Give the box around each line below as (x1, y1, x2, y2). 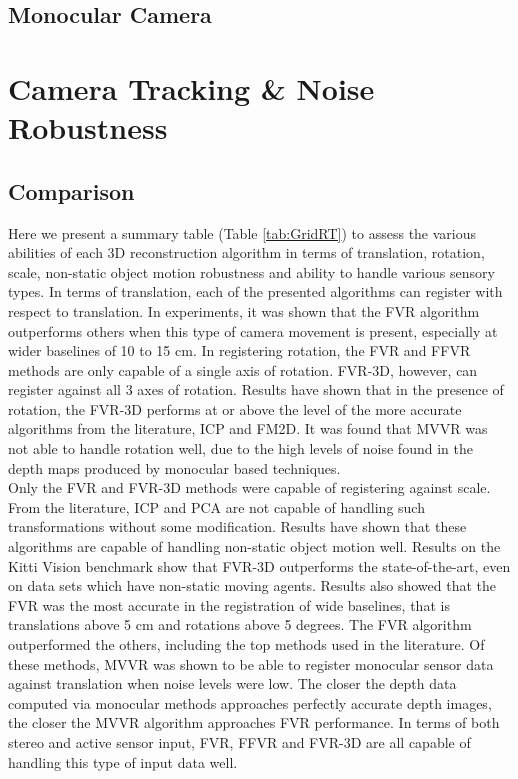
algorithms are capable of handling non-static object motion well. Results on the (8, 536, 501, 557)
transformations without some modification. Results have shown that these (8, 516, 467, 537)
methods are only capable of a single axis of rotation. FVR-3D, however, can (8, 359, 478, 380)
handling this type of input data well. (8, 751, 238, 772)
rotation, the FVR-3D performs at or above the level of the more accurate (8, 398, 462, 419)
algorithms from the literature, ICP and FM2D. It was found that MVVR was (8, 418, 488, 439)
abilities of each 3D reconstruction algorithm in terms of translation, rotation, (8, 242, 485, 263)
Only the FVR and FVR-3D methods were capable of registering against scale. (8, 477, 491, 498)
